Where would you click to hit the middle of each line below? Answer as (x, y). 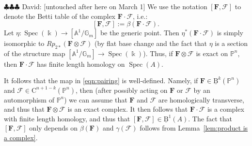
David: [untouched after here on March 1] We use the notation (115, 6)
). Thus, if (158, 53)
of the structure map (35, 53)
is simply (230, 33)
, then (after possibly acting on (122, 90)
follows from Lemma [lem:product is (194, 128)
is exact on (212, 53)
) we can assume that (96, 99)
